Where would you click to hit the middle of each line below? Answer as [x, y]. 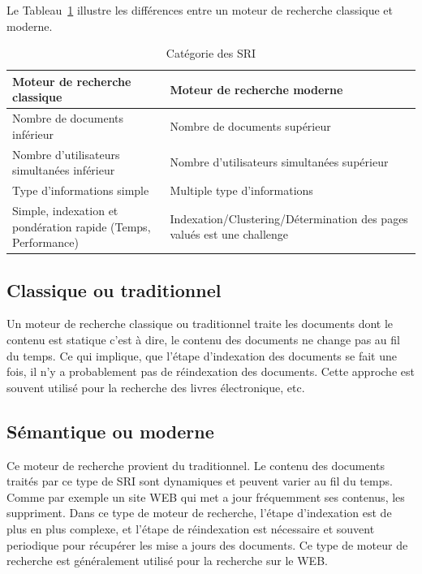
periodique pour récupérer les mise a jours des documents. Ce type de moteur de [207, 544]
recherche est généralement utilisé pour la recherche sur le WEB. [167, 561]
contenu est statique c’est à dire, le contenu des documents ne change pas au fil [203, 340]
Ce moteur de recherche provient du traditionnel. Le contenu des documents [196, 465]
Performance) [45, 242]
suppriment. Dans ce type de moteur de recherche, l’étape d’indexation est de [199, 513]
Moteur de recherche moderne [256, 89]
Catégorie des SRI [211, 53]
